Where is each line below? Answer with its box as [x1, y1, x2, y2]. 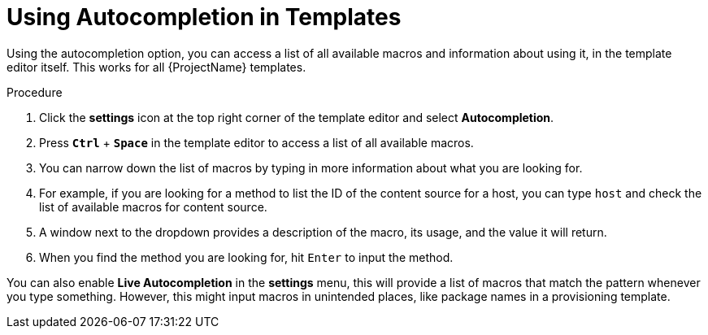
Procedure [7, 85, 63, 99]
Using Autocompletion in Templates [7, 3, 402, 31]
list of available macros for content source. [39, 199, 267, 214]
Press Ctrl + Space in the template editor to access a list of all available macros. [39, 135, 474, 150]
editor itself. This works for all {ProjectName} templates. [7, 59, 306, 74]
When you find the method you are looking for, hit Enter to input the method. [39, 250, 454, 264]
